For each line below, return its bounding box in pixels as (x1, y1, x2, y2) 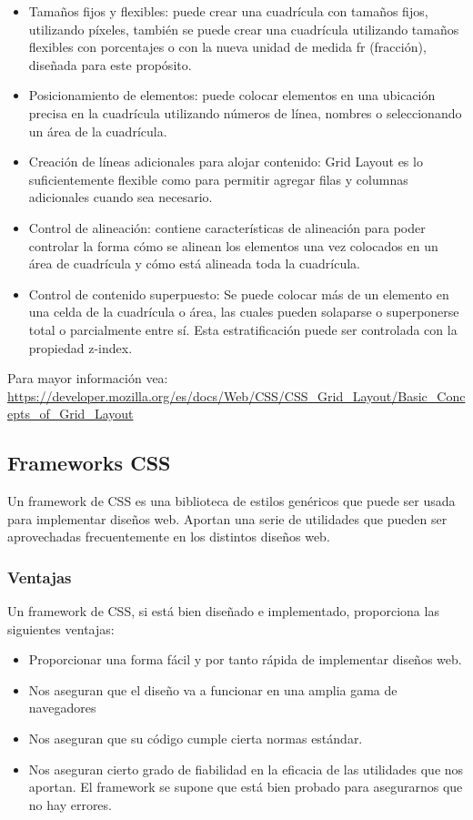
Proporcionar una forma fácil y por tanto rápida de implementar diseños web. (28, 650, 462, 669)
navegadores (28, 698, 96, 717)
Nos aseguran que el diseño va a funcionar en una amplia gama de (28, 680, 398, 699)
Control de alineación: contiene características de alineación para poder (28, 218, 426, 237)
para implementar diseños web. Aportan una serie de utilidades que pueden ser (7, 509, 448, 528)
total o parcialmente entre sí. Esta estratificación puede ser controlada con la (28, 319, 458, 339)
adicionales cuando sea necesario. (28, 187, 213, 207)
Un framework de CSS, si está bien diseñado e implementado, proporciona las (7, 602, 439, 621)
